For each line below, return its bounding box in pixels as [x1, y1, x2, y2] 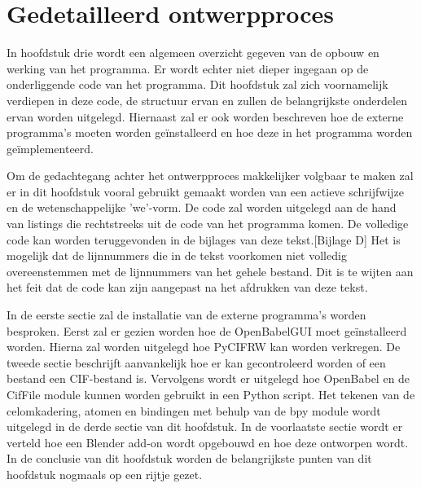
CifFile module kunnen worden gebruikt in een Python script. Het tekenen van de [7, 386, 415, 402]
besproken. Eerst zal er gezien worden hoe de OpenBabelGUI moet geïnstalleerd [7, 322, 407, 339]
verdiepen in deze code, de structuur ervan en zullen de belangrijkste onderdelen [7, 91, 407, 108]
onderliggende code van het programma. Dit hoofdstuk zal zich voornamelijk [7, 76, 388, 93]
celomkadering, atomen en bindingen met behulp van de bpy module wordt [7, 402, 381, 419]
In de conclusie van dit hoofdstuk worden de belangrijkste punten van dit [7, 450, 372, 467]
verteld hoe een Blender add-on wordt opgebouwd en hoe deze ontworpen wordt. [7, 433, 409, 451]
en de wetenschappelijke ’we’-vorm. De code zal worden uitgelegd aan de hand [7, 199, 397, 216]
